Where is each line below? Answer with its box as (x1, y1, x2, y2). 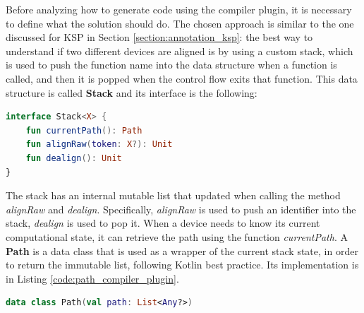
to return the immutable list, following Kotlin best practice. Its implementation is (6, 257, 359, 272)
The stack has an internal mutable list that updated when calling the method (6, 188, 341, 203)
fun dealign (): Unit (25, 153, 122, 163)
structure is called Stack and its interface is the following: (6, 85, 257, 100)
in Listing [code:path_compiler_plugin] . (6, 271, 179, 285)
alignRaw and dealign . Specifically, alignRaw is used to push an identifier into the (6, 201, 356, 216)
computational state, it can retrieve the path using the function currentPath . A (6, 229, 348, 244)
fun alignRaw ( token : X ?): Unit (25, 139, 173, 150)
